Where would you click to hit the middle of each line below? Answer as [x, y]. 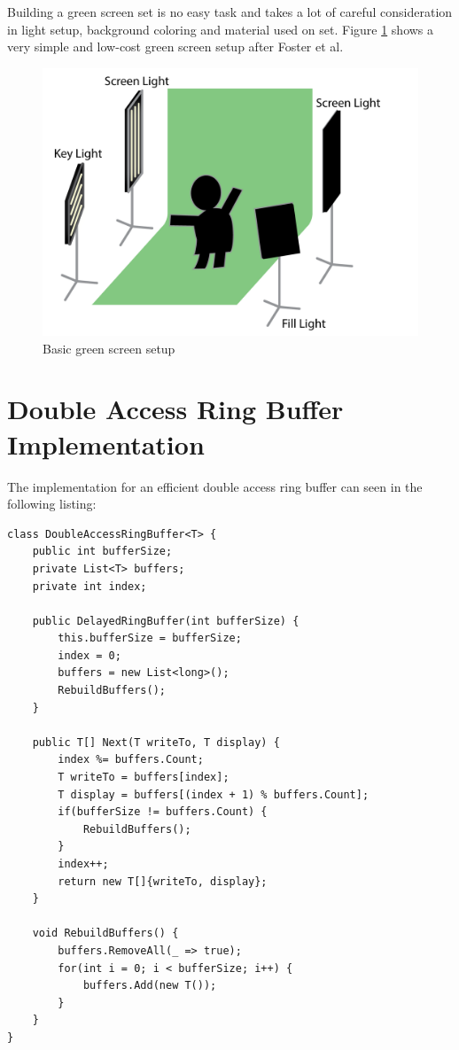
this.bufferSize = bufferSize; [150, 638]
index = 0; [89, 655]
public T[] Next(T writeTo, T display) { [156, 742]
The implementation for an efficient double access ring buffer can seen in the [215, 486]
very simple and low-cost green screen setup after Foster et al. [175, 47]
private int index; [89, 586]
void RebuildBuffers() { [105, 933]
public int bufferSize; [102, 552]
